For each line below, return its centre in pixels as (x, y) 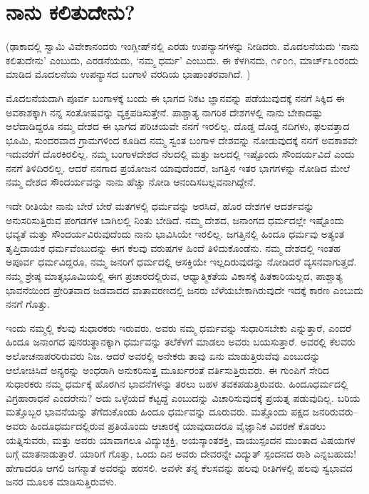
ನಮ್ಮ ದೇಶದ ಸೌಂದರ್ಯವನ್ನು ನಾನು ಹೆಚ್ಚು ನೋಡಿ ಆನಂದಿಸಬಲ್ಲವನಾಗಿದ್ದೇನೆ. (131, 182)
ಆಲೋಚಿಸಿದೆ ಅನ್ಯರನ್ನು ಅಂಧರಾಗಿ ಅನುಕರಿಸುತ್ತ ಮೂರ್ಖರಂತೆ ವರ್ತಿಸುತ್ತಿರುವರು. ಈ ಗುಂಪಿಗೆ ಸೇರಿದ (168, 369)
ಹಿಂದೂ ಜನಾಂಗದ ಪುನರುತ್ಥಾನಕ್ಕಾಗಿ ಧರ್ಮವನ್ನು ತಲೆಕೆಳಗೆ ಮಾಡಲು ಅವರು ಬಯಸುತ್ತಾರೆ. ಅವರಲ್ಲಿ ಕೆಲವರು (181, 342)
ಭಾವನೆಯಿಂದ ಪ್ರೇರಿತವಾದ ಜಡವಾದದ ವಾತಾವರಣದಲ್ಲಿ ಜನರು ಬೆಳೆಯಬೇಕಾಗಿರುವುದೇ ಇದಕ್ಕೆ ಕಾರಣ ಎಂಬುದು (185, 289)
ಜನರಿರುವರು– (335, 412)
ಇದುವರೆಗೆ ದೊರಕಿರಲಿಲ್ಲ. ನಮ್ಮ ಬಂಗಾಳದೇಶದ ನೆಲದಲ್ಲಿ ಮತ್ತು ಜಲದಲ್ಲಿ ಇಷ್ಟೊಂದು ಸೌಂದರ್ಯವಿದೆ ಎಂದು (180, 154)
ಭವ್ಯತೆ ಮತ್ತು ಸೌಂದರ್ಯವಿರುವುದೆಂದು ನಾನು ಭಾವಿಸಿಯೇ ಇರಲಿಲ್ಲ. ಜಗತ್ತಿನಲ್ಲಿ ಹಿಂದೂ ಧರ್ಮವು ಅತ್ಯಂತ (175, 234)
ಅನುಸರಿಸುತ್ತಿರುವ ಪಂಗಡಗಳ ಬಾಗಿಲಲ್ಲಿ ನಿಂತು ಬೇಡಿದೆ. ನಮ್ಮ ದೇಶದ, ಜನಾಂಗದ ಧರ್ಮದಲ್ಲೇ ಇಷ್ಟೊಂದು (175, 220)
